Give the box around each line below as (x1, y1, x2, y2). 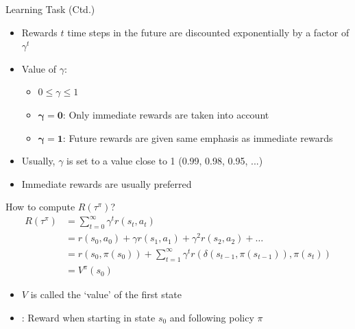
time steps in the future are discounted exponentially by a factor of (67, 25, 350, 39)
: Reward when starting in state (21, 310, 156, 324)
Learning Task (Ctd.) (5, 2, 95, 16)
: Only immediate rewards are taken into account (62, 107, 269, 121)
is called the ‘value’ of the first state (30, 287, 182, 302)
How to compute (5, 199, 75, 214)
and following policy (169, 310, 254, 324)
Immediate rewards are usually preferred (21, 176, 192, 191)
